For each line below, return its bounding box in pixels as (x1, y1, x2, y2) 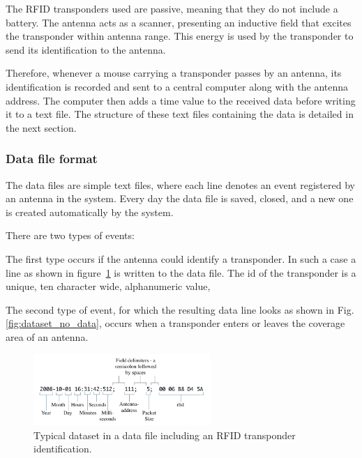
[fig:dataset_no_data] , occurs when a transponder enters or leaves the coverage (6, 316, 345, 330)
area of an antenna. (6, 329, 89, 344)
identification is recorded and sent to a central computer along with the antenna (6, 79, 349, 93)
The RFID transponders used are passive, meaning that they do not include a (6, 1, 338, 15)
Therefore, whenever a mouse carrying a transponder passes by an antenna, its (6, 66, 342, 80)
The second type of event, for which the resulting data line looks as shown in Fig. (6, 302, 354, 316)
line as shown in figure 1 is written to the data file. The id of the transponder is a (6, 265, 356, 280)
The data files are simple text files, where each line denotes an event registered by (6, 177, 355, 192)
